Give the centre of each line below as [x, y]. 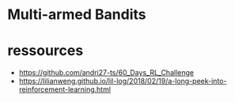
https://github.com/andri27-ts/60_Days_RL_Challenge [106, 73]
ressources [45, 51]
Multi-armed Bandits [77, 15]
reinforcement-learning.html [65, 89]
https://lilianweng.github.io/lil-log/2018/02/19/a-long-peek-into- [123, 81]
